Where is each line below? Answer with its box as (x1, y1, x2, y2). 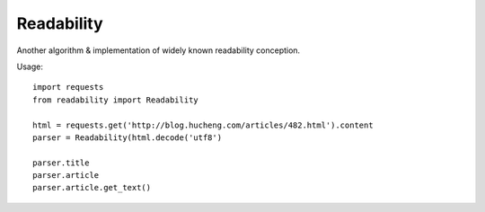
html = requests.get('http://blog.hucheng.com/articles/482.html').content (32, 119, 374, 130)
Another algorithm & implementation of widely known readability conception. (16, 45, 301, 56)
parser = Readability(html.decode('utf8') (32, 132, 223, 143)
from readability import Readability (32, 94, 199, 105)
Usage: (16, 61, 44, 72)
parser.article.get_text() (32, 182, 152, 193)
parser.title (32, 157, 90, 168)
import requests (32, 82, 104, 93)
